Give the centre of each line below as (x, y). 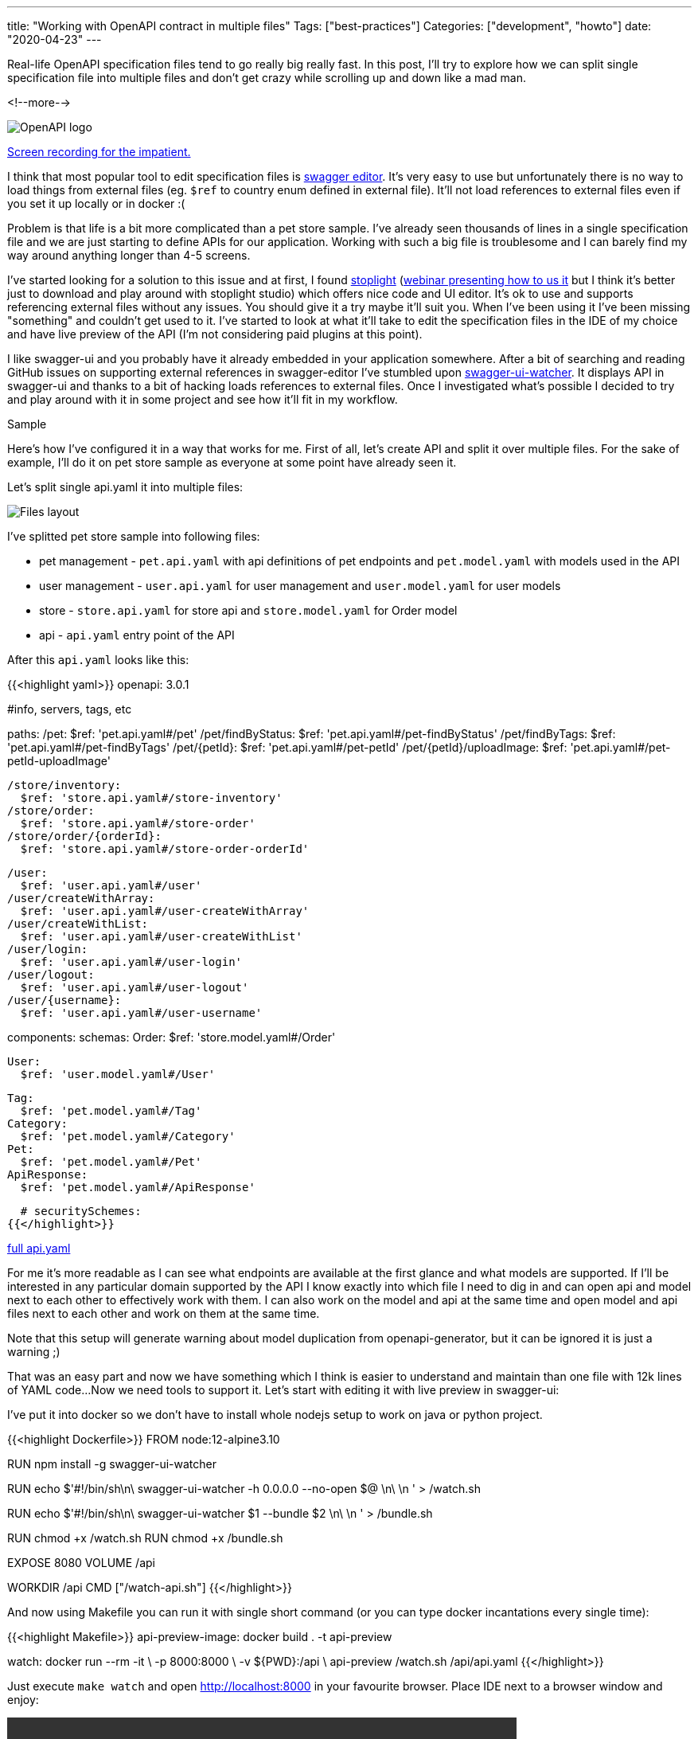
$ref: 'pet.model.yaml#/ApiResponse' (138, 1187)
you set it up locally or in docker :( (96, 203)
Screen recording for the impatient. (99, 152)
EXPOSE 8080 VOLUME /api (81, 1563)
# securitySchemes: (81, 1211)
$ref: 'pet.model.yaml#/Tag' (111, 1111)
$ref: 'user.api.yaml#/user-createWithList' (161, 936)
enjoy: (23, 1700)
